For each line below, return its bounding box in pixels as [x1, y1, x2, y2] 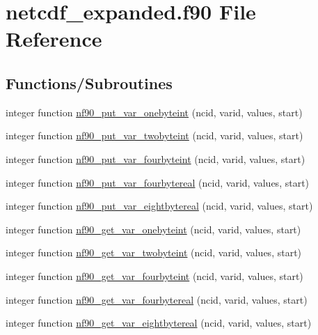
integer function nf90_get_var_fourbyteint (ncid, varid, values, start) [6, 268, 303, 283]
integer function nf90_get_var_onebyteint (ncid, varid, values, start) [6, 221, 301, 236]
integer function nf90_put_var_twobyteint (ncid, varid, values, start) [6, 128, 303, 143]
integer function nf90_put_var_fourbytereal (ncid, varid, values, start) [6, 175, 310, 189]
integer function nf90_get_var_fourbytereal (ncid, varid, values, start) [6, 292, 308, 306]
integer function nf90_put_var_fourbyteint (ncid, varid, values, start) [6, 151, 305, 166]
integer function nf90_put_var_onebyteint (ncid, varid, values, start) [6, 104, 303, 119]
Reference [6, 24, 102, 53]
